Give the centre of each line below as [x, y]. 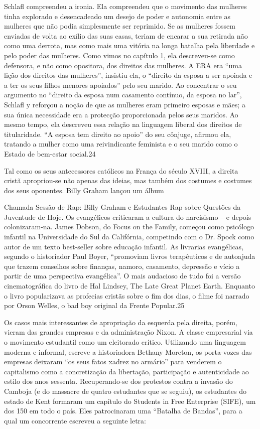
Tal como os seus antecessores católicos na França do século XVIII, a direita [121, 170]
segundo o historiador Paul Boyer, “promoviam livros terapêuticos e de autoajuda [130, 256]
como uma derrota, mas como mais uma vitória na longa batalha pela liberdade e [129, 45]
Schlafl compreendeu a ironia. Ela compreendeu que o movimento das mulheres [125, 6]
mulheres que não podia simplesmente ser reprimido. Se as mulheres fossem [120, 26]
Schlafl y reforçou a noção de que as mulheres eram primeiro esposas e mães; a [125, 104]
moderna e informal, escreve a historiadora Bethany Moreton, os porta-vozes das [128, 351]
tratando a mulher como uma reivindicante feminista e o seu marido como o [121, 144]
